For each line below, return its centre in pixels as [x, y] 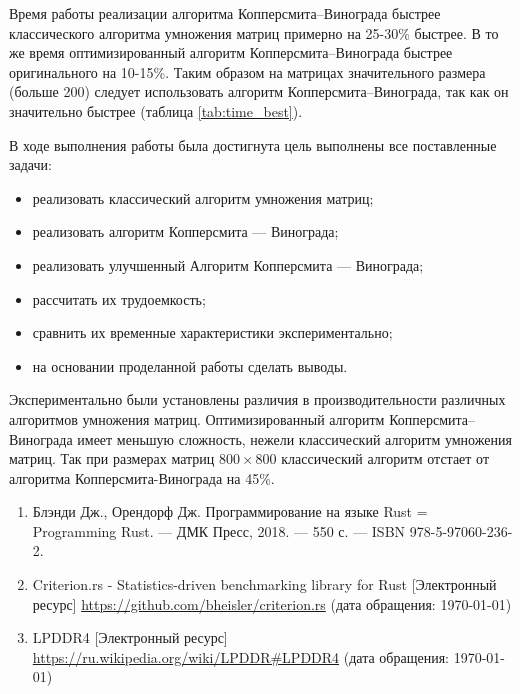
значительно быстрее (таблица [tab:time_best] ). [156, 110]
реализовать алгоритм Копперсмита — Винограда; [185, 231]
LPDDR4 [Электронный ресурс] [130, 637]
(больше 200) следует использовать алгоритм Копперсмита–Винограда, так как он [259, 91]
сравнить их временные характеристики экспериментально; [212, 332]
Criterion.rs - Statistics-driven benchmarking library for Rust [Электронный [264, 584]
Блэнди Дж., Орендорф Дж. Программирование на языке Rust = [230, 511]
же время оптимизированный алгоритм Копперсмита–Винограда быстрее [231, 52]
